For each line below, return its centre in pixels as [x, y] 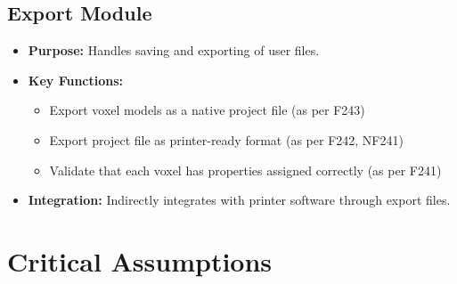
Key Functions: [76, 80]
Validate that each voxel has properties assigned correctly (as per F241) [245, 170]
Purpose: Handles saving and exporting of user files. [174, 50]
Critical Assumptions [140, 260]
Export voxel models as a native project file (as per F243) [207, 110]
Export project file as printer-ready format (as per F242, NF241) [226, 139]
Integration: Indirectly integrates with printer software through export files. [239, 200]
